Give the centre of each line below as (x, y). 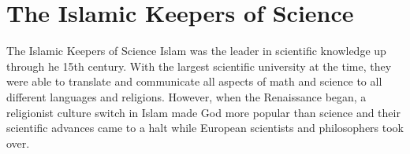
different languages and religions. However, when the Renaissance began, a (186, 96)
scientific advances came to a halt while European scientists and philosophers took (205, 128)
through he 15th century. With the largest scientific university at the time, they (199, 66)
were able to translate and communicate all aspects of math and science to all (194, 81)
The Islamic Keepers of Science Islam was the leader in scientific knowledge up (196, 51)
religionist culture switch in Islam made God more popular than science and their (203, 112)
